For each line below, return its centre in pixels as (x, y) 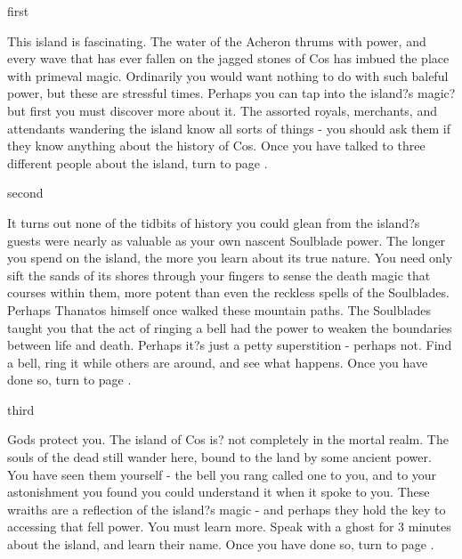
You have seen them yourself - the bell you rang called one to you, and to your (222, 474)
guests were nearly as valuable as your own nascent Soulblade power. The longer (227, 240)
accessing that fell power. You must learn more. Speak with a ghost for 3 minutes (229, 527)
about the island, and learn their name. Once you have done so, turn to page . (221, 544)
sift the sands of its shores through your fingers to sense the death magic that (219, 275)
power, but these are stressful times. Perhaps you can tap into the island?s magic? (231, 93)
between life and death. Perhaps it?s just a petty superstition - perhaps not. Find (230, 345)
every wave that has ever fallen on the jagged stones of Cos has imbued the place (228, 58)
